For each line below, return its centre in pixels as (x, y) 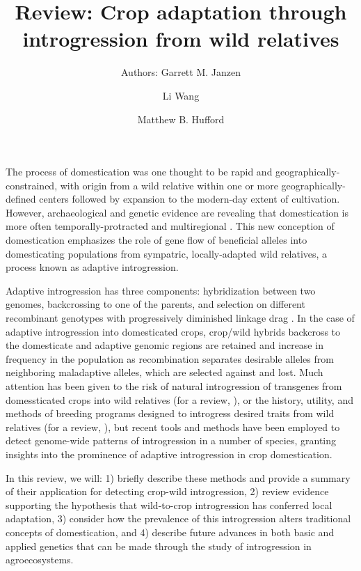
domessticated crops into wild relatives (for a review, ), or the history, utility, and (179, 399)
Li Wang (181, 95)
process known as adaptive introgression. (92, 267)
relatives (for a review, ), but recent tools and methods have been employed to (173, 427)
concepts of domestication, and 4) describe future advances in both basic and (170, 532)
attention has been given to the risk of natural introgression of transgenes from (174, 386)
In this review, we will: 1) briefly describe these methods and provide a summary (178, 477)
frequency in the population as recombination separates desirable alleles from (170, 358)
